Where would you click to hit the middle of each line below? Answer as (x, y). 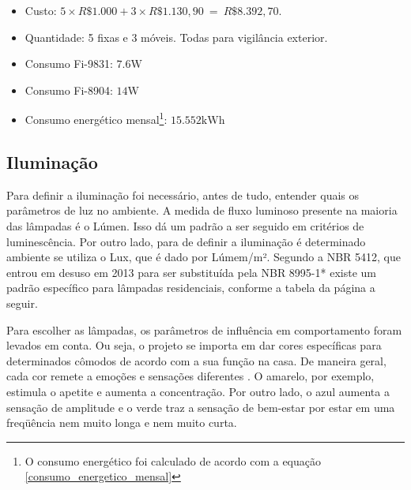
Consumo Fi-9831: (69, 64)
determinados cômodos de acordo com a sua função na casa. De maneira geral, (196, 360)
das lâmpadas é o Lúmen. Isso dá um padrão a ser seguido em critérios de (185, 226)
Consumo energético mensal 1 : (96, 118)
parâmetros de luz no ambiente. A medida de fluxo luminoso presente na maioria (202, 210)
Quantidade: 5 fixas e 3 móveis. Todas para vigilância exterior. (176, 37)
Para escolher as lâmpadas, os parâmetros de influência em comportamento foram (204, 329)
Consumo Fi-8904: (69, 90)
